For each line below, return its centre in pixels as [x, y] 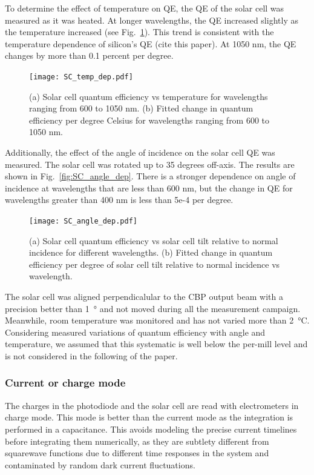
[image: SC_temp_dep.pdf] [81, 77]
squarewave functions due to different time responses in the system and [137, 453]
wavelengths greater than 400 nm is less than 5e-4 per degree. [119, 200]
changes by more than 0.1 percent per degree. [89, 55]
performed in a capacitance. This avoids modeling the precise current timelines [151, 429]
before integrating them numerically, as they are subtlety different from [137, 441]
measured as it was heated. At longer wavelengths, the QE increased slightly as [152, 20]
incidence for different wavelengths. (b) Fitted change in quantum [151, 252]
